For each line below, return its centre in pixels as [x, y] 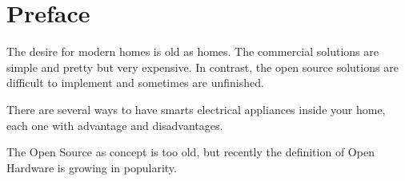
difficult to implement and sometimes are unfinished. [135, 83]
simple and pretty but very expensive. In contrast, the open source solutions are [202, 67]
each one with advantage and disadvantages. [115, 125]
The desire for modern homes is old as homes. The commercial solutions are [192, 51]
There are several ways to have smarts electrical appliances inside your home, [196, 109]
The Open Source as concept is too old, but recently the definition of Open [190, 152]
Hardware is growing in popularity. [92, 167]
